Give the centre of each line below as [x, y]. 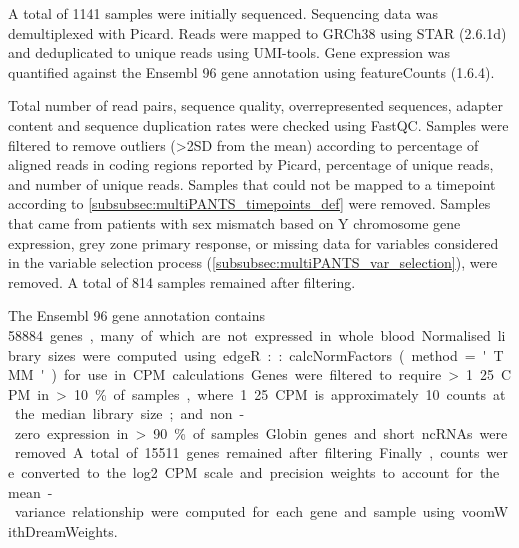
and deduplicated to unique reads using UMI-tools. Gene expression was [229, 52]
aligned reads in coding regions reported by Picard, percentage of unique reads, [251, 164]
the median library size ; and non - [129, 413]
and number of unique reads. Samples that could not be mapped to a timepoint [252, 183]
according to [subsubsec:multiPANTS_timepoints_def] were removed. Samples [249, 203]
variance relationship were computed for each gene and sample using [234, 511]
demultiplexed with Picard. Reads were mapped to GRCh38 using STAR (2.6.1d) [257, 32]
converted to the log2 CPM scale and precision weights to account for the [260, 472]
